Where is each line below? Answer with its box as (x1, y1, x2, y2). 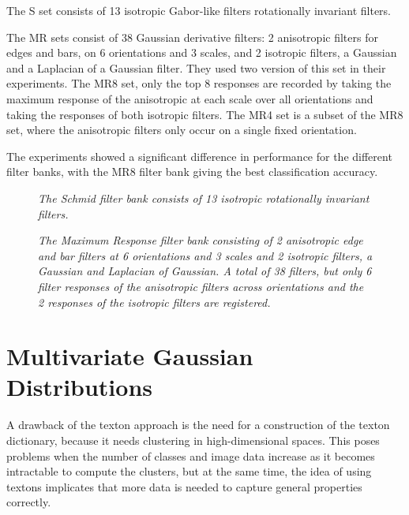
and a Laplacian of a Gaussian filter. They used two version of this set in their (6, 59, 386, 76)
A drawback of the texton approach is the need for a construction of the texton (6, 416, 390, 433)
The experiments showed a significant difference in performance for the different (6, 147, 392, 164)
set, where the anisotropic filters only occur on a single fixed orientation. (6, 121, 357, 138)
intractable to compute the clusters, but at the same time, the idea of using (6, 463, 372, 480)
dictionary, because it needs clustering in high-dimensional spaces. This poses (6, 432, 380, 448)
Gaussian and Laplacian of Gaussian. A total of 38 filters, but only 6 (38, 263, 372, 279)
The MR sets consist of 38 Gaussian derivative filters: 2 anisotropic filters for (6, 28, 378, 45)
